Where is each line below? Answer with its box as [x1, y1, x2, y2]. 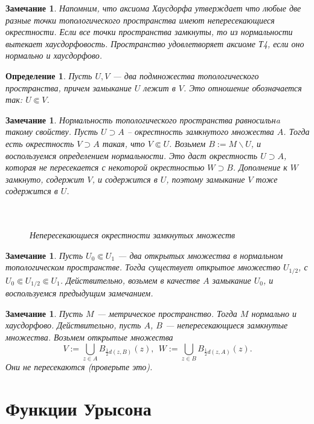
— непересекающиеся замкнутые [165, 319, 288, 331]
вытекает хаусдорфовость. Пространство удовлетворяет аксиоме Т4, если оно [5, 37, 304, 50]
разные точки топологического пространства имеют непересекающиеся [5, 13, 275, 26]
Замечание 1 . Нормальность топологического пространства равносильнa [5, 113, 280, 126]
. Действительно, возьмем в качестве [60, 273, 200, 286]
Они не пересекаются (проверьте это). [5, 360, 153, 373]
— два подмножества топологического [112, 69, 259, 82]
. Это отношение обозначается [183, 81, 302, 94]
